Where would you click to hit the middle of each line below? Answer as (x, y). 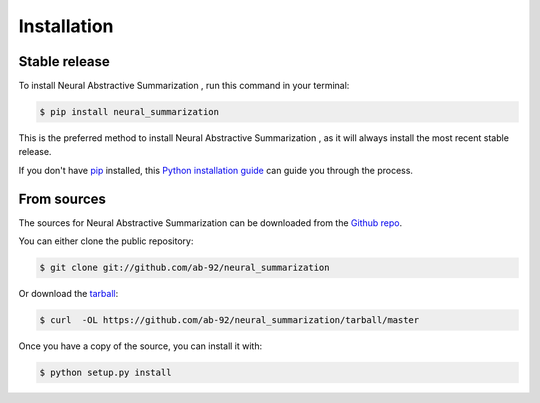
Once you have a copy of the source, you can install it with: (140, 346)
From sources (62, 198)
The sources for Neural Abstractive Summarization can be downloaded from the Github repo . (210, 222)
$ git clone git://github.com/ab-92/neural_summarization (184, 268)
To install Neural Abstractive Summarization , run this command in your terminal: (184, 86)
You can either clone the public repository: (106, 241)
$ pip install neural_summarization (129, 112)
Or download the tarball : (68, 294)
